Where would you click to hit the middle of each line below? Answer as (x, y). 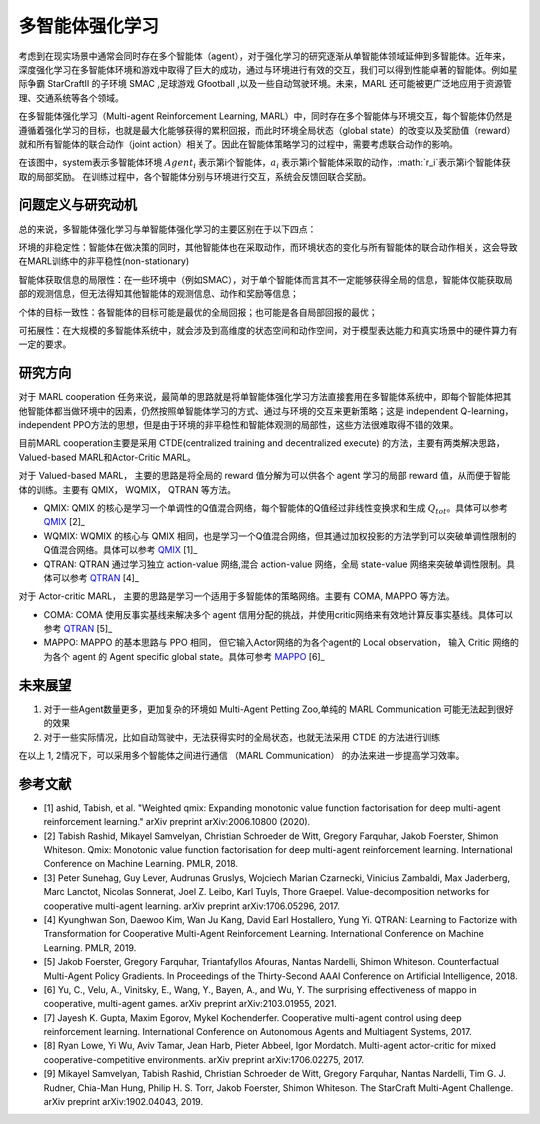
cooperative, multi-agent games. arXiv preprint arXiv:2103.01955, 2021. (190, 1004)
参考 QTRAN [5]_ (78, 629)
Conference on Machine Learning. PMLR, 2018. (141, 864)
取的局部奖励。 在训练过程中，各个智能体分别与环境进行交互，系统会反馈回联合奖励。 (195, 176)
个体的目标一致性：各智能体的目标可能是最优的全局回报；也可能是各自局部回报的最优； (198, 312)
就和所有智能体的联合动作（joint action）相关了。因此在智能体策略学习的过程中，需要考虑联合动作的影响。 (238, 144)
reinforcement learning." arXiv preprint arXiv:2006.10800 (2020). (177, 822)
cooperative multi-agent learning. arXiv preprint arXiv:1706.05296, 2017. (191, 906)
